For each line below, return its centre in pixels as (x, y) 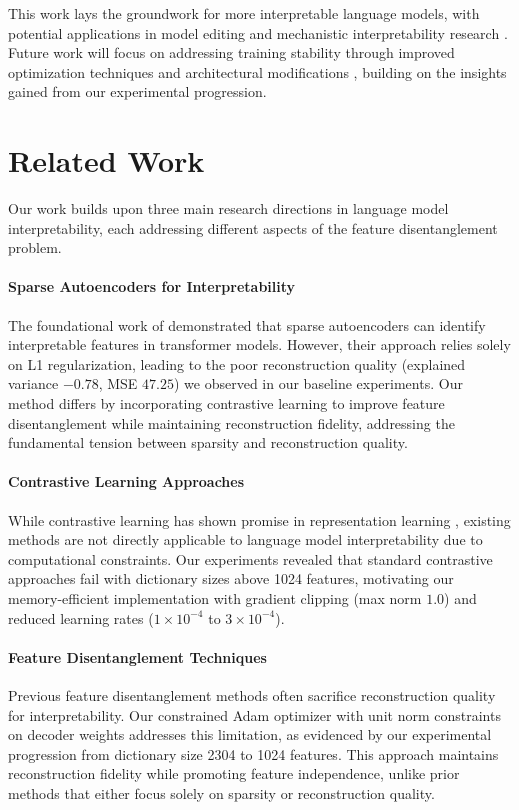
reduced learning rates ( (81, 617)
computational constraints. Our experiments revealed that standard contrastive (250, 558)
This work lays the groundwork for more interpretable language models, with (244, 13)
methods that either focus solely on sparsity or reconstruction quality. (221, 792)
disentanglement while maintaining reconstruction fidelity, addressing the (231, 422)
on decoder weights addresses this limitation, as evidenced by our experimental (250, 734)
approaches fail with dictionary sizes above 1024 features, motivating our (231, 578)
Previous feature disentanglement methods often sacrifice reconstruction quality (252, 694)
